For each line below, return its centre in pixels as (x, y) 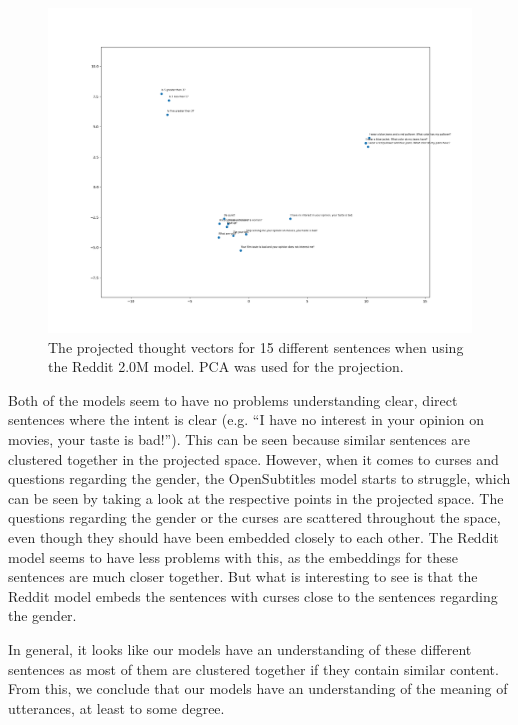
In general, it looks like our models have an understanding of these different (240, 648)
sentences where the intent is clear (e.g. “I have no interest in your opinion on (246, 419)
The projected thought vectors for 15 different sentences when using (256, 346)
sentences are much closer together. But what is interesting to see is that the (243, 576)
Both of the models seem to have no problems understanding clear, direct (233, 399)
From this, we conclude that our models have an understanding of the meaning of (258, 688)
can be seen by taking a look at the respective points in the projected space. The (256, 497)
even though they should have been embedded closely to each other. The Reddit (253, 536)
